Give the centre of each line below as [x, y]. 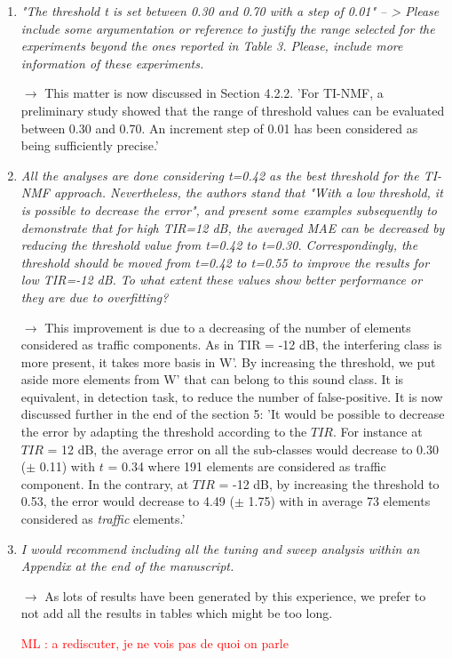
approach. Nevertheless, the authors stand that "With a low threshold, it [248, 193]
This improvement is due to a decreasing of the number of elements [228, 327]
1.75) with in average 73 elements [339, 501]
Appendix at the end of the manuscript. [127, 566]
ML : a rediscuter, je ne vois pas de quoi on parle [155, 643]
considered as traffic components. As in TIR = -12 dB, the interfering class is [231, 345]
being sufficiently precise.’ [90, 145]
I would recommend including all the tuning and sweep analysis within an [220, 548]
